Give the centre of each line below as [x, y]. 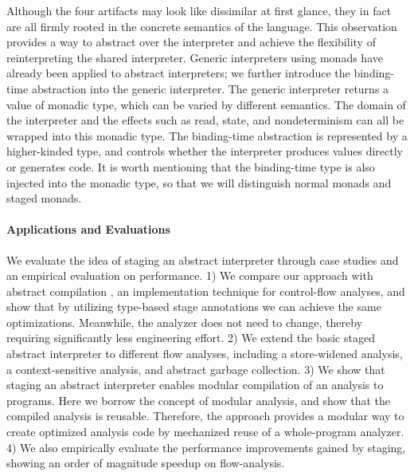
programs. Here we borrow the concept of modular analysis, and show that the [198, 400]
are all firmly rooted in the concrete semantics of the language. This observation [202, 26]
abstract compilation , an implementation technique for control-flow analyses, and [206, 291]
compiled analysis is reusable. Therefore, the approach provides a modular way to [205, 416]
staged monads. [44, 198]
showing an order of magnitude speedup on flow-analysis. [146, 463]
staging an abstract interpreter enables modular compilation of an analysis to [195, 385]
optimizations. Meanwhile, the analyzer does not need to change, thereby [185, 322]
